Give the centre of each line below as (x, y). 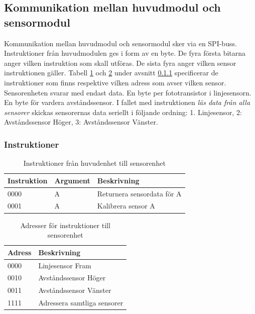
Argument (72, 180)
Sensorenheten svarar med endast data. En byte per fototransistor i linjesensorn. (128, 92)
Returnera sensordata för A (139, 193)
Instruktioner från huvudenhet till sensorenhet (94, 163)
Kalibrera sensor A (126, 206)
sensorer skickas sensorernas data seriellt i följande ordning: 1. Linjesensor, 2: (123, 112)
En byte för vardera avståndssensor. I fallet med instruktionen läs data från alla (127, 102)
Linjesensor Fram (65, 265)
